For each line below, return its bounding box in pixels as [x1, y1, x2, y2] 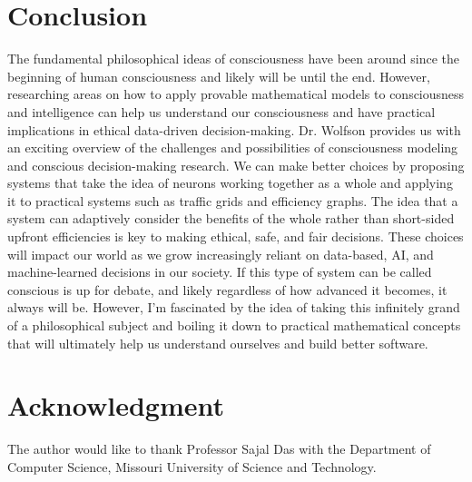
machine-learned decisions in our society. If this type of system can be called [7, 262, 432, 281]
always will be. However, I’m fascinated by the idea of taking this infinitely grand [7, 298, 460, 317]
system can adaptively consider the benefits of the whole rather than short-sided [7, 209, 455, 228]
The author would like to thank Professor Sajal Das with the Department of [7, 439, 431, 458]
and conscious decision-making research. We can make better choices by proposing [7, 155, 465, 174]
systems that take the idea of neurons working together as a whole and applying [7, 173, 453, 192]
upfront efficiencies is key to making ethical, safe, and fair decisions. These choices [7, 227, 464, 246]
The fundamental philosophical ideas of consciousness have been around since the [7, 49, 459, 68]
